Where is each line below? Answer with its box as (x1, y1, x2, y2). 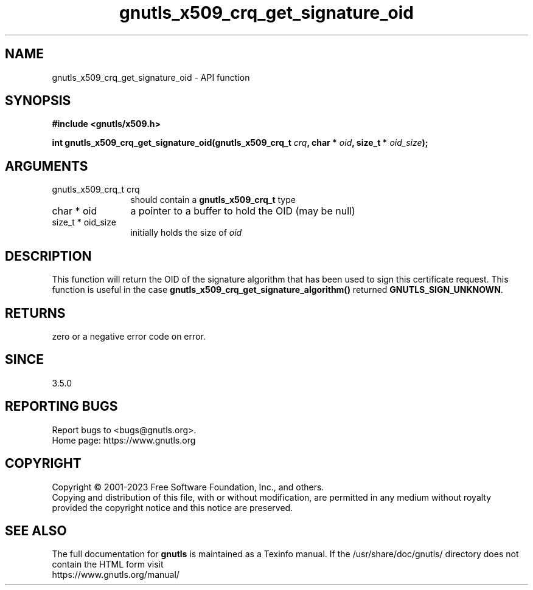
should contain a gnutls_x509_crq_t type (130, 194, 296, 205)
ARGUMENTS (5, 158, 88, 174)
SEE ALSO (5, 523, 67, 538)
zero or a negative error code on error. (52, 331, 206, 341)
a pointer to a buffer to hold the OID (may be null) (130, 205, 355, 218)
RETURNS (5, 305, 66, 321)
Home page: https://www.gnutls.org (52, 434, 196, 445)
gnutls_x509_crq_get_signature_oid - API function (52, 72, 250, 83)
